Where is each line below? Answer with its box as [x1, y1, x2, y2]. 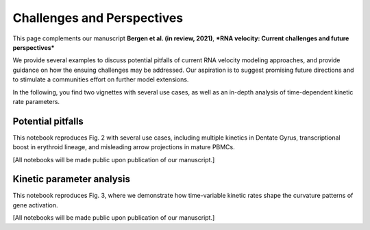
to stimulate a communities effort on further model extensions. [12, 75, 189, 84]
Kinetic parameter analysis [12, 173, 130, 185]
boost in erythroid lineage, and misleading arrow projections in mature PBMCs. [12, 143, 236, 151]
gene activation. [12, 201, 58, 209]
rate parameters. [12, 97, 60, 105]
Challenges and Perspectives [12, 10, 184, 25]
